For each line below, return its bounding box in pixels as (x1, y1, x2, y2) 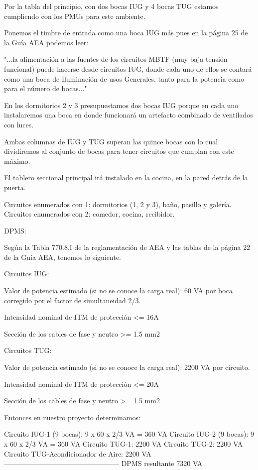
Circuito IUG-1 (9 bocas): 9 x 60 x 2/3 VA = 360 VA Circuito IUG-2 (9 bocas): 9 (4, 429, 255, 439)
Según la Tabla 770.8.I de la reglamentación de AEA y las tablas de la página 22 (4, 242, 251, 252)
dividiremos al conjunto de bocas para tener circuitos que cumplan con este (4, 146, 234, 156)
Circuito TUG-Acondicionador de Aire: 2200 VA (4, 448, 151, 459)
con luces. (4, 119, 34, 129)
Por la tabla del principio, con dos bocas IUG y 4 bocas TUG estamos (4, 1, 219, 11)
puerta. (4, 182, 26, 192)
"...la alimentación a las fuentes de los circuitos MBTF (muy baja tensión (4, 54, 228, 64)
